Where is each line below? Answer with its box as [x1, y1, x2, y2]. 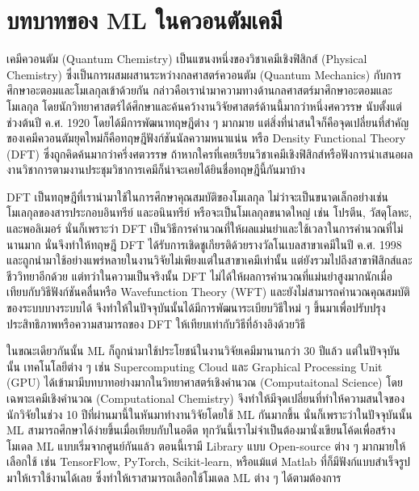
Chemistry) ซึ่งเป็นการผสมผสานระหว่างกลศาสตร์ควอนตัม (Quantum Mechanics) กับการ [6, 66, 402, 83]
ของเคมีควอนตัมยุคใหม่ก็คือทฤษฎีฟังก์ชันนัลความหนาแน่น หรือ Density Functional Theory [6, 129, 406, 146]
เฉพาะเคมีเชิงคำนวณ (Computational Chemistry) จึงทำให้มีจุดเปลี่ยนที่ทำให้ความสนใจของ [6, 390, 404, 406]
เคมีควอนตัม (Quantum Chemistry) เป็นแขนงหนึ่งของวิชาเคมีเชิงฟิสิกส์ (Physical [6, 50, 367, 67]
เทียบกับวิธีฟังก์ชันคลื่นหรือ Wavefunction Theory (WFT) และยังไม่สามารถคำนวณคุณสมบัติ [6, 283, 410, 300]
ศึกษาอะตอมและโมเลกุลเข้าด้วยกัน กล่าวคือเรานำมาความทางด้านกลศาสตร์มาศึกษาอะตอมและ [6, 82, 392, 99]
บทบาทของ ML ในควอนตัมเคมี [6, 3, 283, 36]
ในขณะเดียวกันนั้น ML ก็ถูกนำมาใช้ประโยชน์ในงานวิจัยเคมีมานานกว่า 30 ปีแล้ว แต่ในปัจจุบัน [6, 342, 400, 359]
